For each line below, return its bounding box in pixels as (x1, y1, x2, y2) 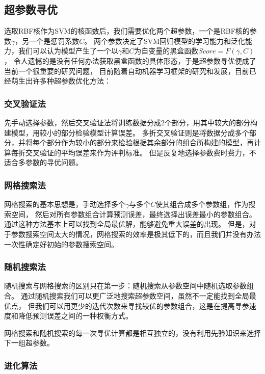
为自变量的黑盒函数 (134, 45, 199, 56)
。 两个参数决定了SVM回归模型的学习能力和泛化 (84, 35, 246, 46)
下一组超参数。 (4, 337, 54, 348)
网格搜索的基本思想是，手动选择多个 (4, 199, 125, 209)
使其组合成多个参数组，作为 (155, 199, 249, 209)
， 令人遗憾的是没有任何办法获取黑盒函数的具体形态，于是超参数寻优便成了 (4, 55, 256, 66)
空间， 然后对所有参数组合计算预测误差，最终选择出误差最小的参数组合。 (11, 208, 256, 219)
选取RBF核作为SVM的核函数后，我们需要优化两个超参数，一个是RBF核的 (4, 25, 250, 36)
